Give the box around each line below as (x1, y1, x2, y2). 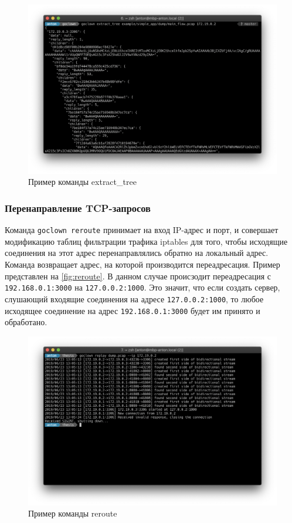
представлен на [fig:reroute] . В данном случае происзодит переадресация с (5, 269, 271, 282)
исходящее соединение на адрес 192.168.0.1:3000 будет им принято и (5, 304, 260, 316)
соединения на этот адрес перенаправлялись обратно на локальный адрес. (5, 247, 269, 259)
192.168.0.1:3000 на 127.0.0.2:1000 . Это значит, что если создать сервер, (5, 281, 280, 293)
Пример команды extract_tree (28, 176, 137, 188)
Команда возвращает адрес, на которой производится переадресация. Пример (5, 258, 280, 271)
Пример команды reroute (28, 507, 117, 519)
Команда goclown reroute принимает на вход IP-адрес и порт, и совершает (5, 224, 279, 236)
